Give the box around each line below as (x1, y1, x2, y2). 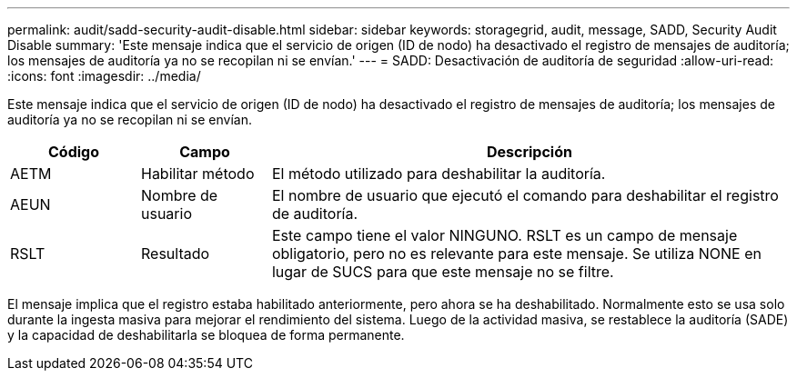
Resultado (140, 244, 210, 263)
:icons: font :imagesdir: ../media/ (7, 68, 201, 84)
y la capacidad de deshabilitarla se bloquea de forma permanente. (7, 327, 405, 343)
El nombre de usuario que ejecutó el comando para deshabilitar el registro (271, 186, 779, 204)
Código (47, 143, 99, 161)
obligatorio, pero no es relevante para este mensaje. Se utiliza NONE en (271, 244, 762, 263)
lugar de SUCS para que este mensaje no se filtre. (271, 263, 614, 281)
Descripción (486, 143, 572, 161)
